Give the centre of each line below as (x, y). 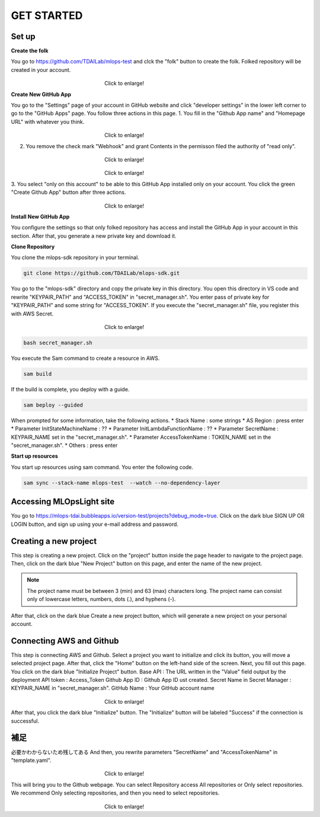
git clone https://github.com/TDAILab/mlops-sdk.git (102, 273)
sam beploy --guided (53, 405)
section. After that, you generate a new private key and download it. (94, 236)
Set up (23, 36)
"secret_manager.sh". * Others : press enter (64, 445)
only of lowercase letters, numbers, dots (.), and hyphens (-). (101, 599)
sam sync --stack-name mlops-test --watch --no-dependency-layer (122, 483)
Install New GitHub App (40, 216)
